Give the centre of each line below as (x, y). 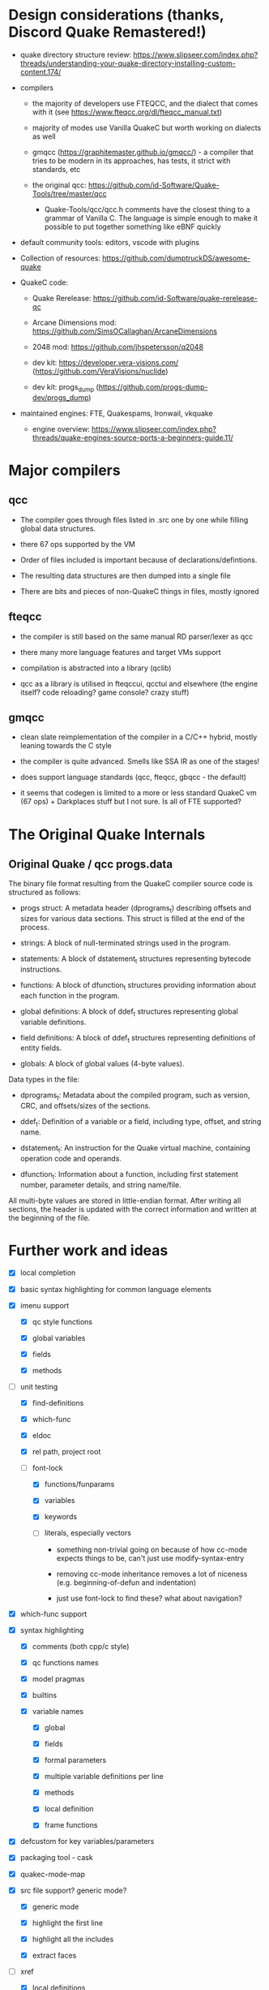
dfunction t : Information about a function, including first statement (129, 1175)
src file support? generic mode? (73, 1890)
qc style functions (62, 1321)
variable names (58, 1711)
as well (44, 136)
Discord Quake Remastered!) (107, 32)
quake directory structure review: (76, 54)
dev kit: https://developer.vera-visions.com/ (105, 362)
